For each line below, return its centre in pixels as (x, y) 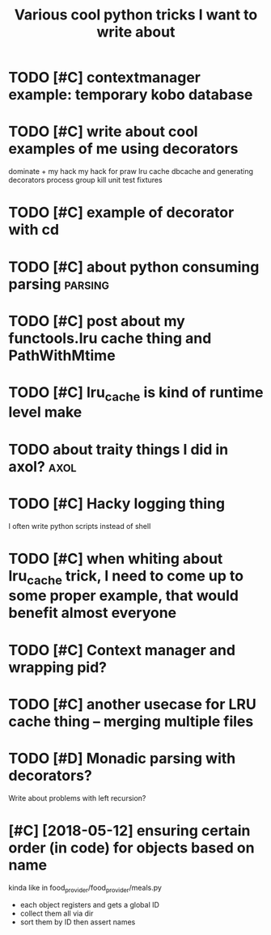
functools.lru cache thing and (110, 338)
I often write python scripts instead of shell (80, 526)
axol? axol (42, 466)
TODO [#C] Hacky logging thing (116, 503)
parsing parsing (59, 284)
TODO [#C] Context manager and (122, 650)
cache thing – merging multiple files (131, 721)
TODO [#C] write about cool (103, 132)
